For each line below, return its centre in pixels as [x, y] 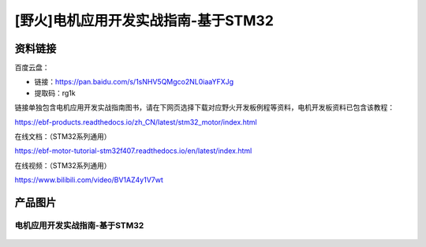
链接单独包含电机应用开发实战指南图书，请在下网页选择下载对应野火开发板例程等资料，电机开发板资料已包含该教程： [204, 107]
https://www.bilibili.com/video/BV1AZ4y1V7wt [89, 180]
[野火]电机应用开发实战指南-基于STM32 [144, 21]
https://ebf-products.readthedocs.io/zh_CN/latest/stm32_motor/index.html [136, 122]
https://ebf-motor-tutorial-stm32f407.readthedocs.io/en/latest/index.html [133, 151]
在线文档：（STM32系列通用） [63, 137]
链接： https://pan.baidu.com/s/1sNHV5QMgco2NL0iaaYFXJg [134, 82]
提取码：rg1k [55, 93]
